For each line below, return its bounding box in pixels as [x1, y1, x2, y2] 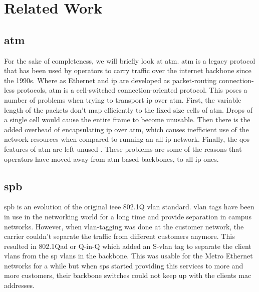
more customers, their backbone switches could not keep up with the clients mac [4, 270, 251, 280]
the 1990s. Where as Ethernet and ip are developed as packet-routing [4, 75, 217, 85]
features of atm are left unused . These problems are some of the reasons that [4, 143, 242, 154]
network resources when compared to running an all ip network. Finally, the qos [4, 134, 249, 144]
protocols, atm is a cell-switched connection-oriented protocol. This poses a [17, 85, 247, 95]
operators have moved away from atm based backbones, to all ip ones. [4, 153, 219, 164]
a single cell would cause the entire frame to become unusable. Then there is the [4, 114, 250, 125]
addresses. [4, 280, 35, 290]
